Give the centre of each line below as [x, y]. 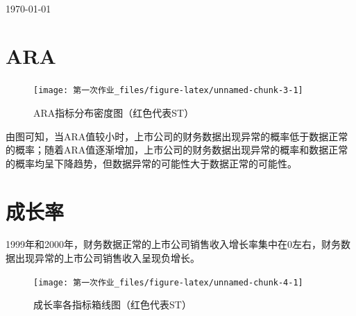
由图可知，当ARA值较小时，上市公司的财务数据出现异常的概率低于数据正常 [177, 136]
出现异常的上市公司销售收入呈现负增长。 [107, 258]
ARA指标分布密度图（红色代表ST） [114, 112]
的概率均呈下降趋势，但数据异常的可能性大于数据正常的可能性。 [151, 163]
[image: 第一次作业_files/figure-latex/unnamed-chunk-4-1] [168, 282]
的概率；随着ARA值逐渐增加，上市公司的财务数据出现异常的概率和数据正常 [177, 150]
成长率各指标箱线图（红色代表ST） [112, 305]
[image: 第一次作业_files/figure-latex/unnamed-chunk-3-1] [168, 91]
